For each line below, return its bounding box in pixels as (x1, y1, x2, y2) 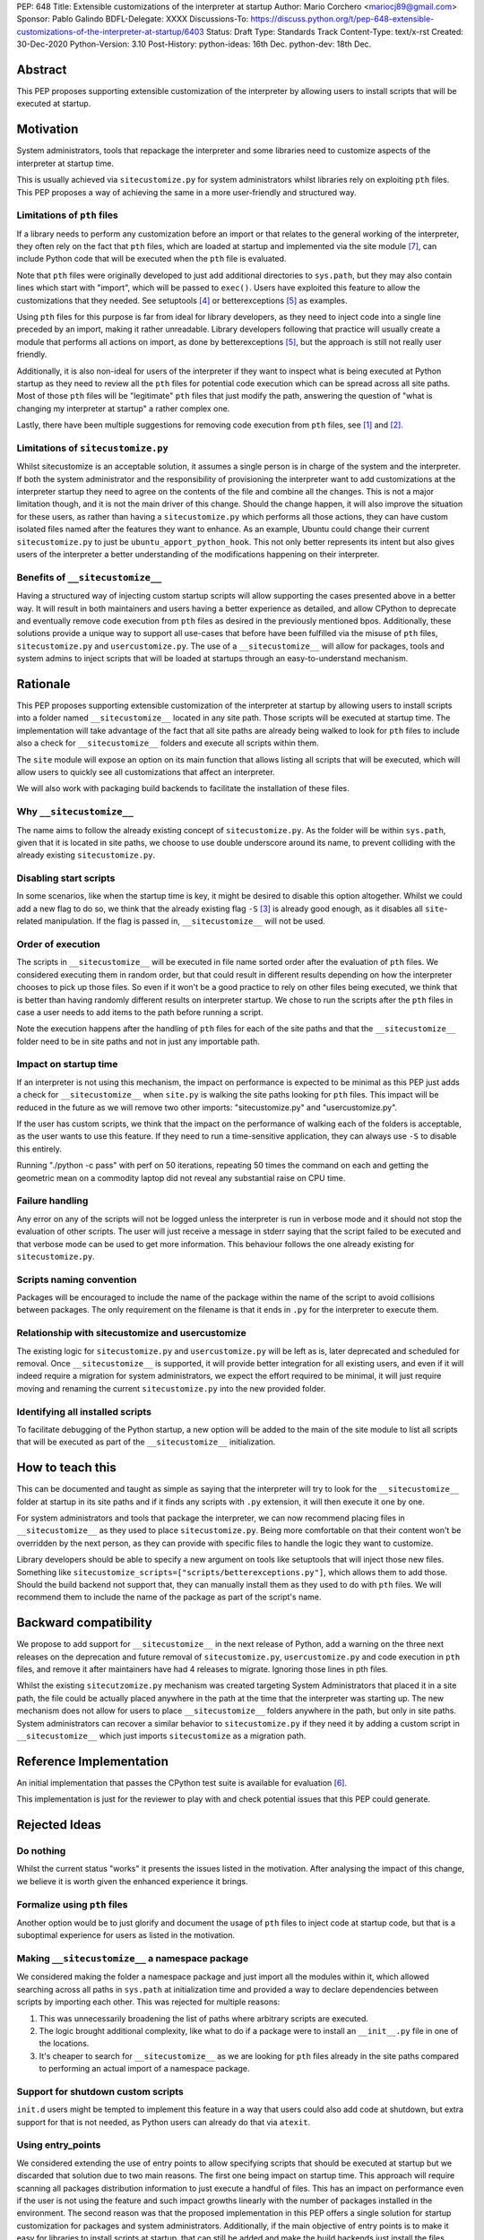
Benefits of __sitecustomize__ (16, 571, 162, 583)
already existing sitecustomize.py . (16, 849, 156, 860)
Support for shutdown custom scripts (16, 2085, 184, 2098)
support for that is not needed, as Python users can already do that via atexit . (16, 2116, 311, 2127)
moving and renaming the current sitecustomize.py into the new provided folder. (16, 1383, 326, 1393)
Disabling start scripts (16, 872, 116, 884)
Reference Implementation (16, 1753, 169, 1769)
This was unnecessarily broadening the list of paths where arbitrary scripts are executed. (39, 2012, 369, 2024)
